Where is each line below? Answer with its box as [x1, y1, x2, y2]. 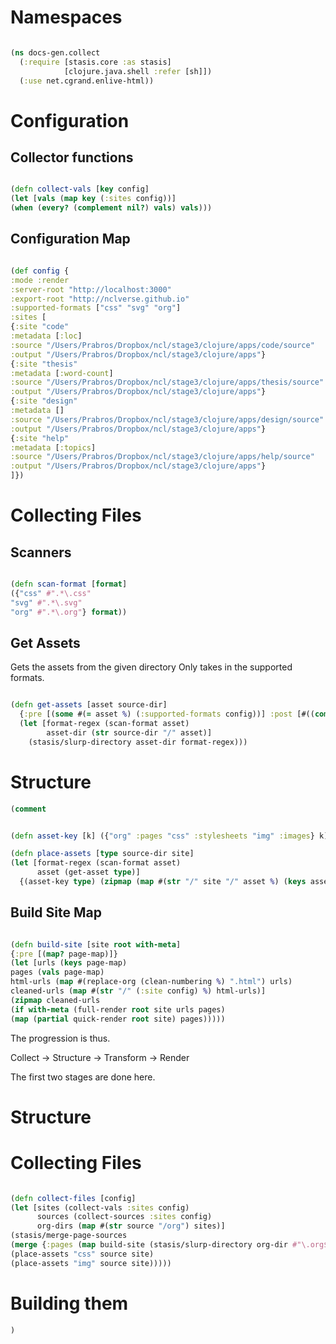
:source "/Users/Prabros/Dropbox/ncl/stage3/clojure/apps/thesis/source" [10, 377, 325, 388]
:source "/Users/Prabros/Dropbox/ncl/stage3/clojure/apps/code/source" [10, 340, 315, 350]
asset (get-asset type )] [36, 867, 141, 878]
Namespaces [10, 6, 123, 29]
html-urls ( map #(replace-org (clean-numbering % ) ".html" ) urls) [10, 977, 293, 987]
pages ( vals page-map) [10, 967, 105, 978]
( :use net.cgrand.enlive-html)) [19, 76, 155, 86]
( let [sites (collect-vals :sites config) [10, 1202, 190, 1213]
